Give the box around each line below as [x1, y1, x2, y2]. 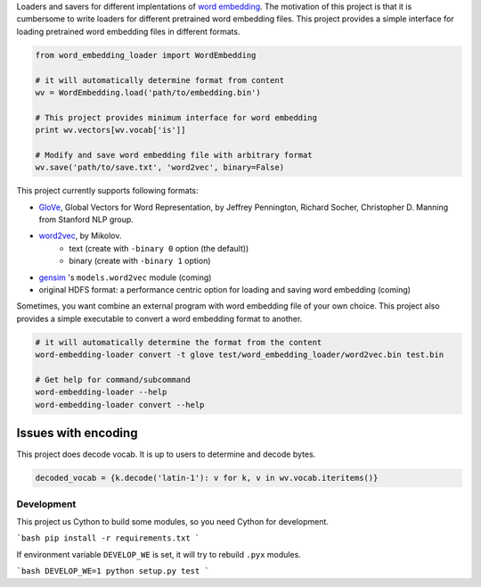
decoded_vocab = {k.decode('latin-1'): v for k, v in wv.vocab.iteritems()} [35, 473, 379, 484]
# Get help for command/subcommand [35, 375, 191, 384]
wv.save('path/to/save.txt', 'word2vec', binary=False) [35, 162, 285, 173]
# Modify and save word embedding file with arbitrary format [35, 150, 313, 160]
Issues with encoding [16, 426, 138, 441]
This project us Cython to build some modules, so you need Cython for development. [16, 516, 330, 526]
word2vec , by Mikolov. [38, 230, 122, 241]
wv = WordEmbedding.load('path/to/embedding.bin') [35, 87, 262, 97]
